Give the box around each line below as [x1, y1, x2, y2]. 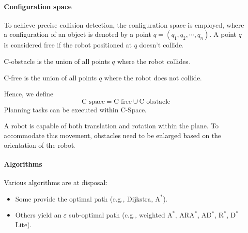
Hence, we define [4, 89, 53, 99]
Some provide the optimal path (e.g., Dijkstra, [15, 193, 153, 203]
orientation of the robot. [4, 140, 76, 150]
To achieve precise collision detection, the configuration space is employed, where [4, 19, 244, 30]
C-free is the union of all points [4, 72, 97, 82]
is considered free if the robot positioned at [4, 40, 132, 50]
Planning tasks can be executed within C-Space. [4, 104, 147, 114]
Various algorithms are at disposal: [4, 177, 108, 187]
